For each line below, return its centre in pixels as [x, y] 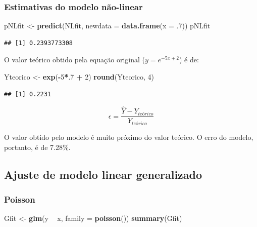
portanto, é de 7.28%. [37, 147]
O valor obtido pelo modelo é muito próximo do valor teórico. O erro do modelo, [129, 137]
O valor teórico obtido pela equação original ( [74, 60]
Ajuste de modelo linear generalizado [103, 174]
